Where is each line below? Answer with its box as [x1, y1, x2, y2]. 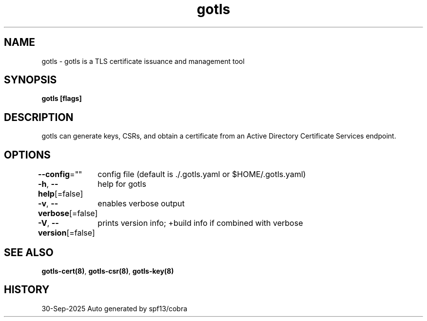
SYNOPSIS [4, 74, 57, 86]
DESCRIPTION [4, 111, 74, 123]
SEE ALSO [4, 246, 54, 259]
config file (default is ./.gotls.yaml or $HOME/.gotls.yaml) [97, 169, 306, 180]
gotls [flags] [41, 94, 82, 103]
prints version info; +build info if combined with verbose [97, 218, 303, 228]
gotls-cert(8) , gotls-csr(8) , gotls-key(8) [41, 266, 174, 275]
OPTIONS [4, 148, 51, 161]
